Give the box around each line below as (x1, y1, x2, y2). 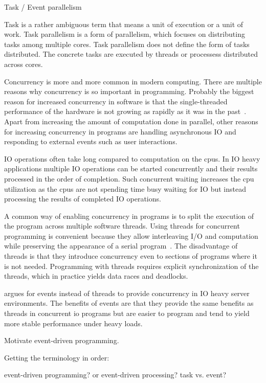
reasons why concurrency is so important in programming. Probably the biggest (4, 86, 254, 97)
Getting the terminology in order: (4, 352, 109, 363)
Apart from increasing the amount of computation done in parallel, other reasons (4, 116, 258, 126)
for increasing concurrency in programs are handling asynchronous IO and (4, 126, 236, 137)
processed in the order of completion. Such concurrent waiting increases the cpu (4, 173, 254, 184)
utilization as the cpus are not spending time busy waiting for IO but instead (4, 183, 246, 194)
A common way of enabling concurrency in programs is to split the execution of (4, 210, 254, 221)
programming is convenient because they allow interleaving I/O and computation (4, 230, 258, 241)
